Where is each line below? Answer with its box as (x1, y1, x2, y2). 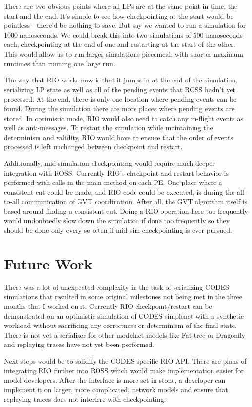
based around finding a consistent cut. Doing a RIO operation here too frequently (4, 205, 248, 216)
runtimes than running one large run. (4, 58, 115, 68)
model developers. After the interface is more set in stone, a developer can (4, 375, 226, 385)
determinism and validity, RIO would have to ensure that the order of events (4, 132, 233, 142)
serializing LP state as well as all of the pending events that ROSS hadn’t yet (4, 84, 236, 94)
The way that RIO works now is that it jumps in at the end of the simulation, (4, 75, 237, 85)
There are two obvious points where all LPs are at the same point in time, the (4, 1, 238, 11)
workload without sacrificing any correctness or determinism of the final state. (4, 320, 237, 330)
